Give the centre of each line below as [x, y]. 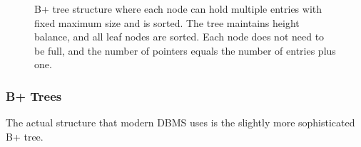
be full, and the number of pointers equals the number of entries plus [185, 50]
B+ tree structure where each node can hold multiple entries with [178, 9]
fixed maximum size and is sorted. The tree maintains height [167, 22]
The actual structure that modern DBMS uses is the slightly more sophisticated [180, 123]
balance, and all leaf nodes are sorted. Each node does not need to [179, 37]
